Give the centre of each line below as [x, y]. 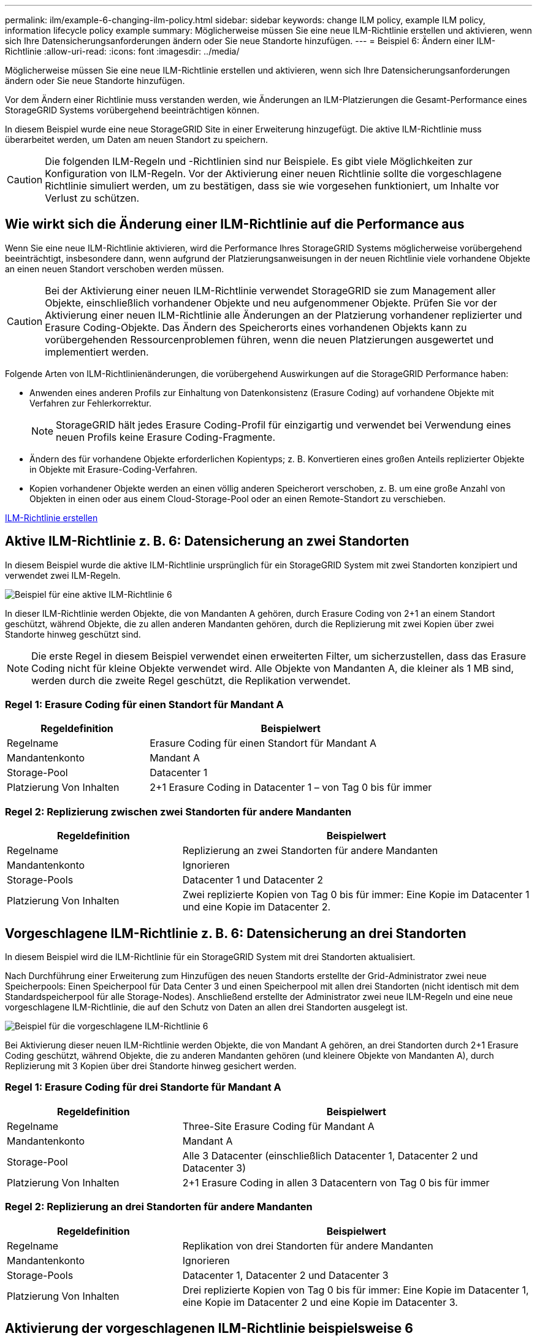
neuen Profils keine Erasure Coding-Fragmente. [166, 437]
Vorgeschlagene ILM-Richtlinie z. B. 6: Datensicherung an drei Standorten [236, 933]
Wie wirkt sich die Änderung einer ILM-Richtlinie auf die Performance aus [235, 224]
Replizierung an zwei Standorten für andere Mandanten [310, 851]
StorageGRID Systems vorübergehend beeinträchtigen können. [132, 110]
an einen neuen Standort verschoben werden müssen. [115, 269]
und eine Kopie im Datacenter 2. [256, 907]
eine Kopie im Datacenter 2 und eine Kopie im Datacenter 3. [320, 1302]
